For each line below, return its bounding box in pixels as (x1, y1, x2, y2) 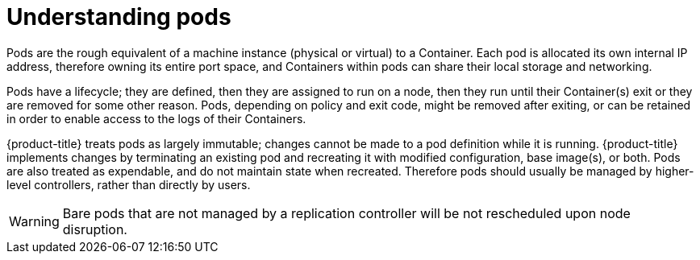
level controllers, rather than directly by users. (6, 177, 251, 192)
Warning (9, 213, 60, 229)
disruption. (62, 221, 127, 237)
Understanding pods (6, 3, 231, 31)
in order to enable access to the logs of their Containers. (6, 111, 306, 126)
